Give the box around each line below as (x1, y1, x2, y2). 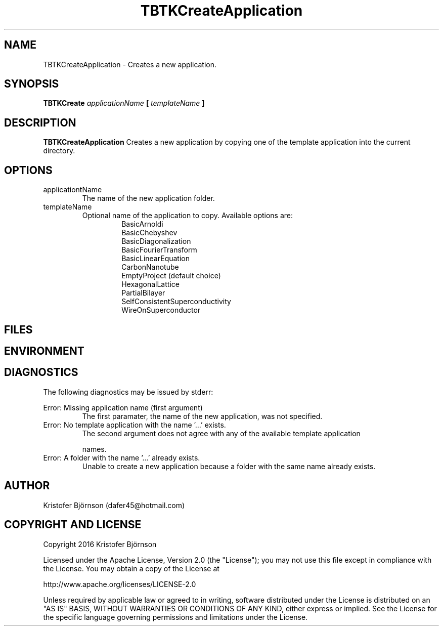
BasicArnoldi (121, 220, 163, 229)
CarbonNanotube (121, 263, 179, 272)
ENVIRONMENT (4, 344, 84, 357)
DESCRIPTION (4, 116, 76, 129)
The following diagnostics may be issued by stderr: (43, 387, 213, 396)
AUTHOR (4, 479, 50, 492)
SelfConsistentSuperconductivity (121, 297, 231, 306)
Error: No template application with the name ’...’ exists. (43, 420, 226, 429)
